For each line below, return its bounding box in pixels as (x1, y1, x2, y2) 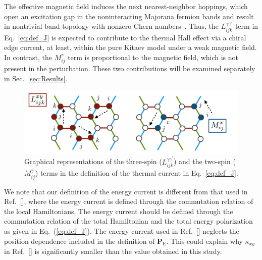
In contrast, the (4, 51, 53, 62)
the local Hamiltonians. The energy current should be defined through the (4, 205, 233, 216)
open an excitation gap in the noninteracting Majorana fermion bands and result (4, 11, 254, 21)
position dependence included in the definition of (4, 235, 155, 246)
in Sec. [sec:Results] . (4, 73, 68, 83)
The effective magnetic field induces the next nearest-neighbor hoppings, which (4, 1, 248, 11)
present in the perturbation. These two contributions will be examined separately (4, 63, 255, 74)
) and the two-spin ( (173, 156, 236, 167)
